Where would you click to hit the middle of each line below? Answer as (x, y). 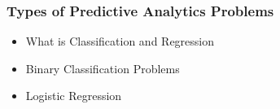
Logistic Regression (74, 96)
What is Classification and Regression (120, 41)
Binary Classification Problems (103, 68)
